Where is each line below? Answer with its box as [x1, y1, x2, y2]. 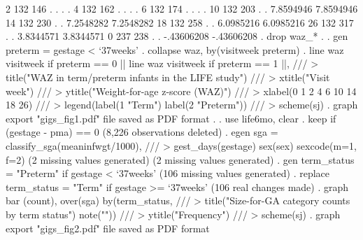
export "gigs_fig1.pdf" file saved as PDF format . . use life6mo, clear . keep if [6, 111, 336, 125]
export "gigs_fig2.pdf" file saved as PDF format [6, 220, 210, 235]
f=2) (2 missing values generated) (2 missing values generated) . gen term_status [6, 152, 355, 167]
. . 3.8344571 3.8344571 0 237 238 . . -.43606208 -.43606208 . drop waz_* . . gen [6, 29, 348, 43]
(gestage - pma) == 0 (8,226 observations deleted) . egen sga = [6, 125, 278, 139]
